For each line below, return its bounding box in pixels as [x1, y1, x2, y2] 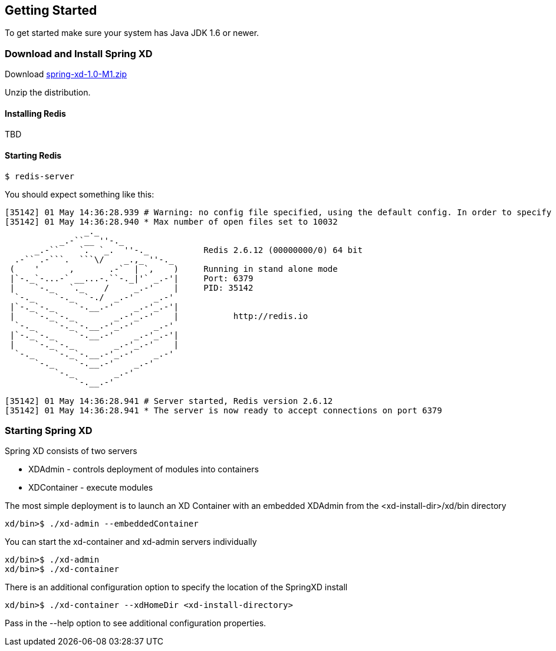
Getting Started [5, 3, 97, 18]
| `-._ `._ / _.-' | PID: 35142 [9, 282, 254, 292]
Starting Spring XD [5, 424, 93, 436]
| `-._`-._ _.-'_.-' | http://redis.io [9, 311, 308, 321]
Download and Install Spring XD [5, 47, 153, 60]
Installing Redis [5, 108, 66, 119]
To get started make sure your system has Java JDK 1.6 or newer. [5, 28, 259, 38]
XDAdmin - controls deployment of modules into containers [28, 464, 259, 475]
